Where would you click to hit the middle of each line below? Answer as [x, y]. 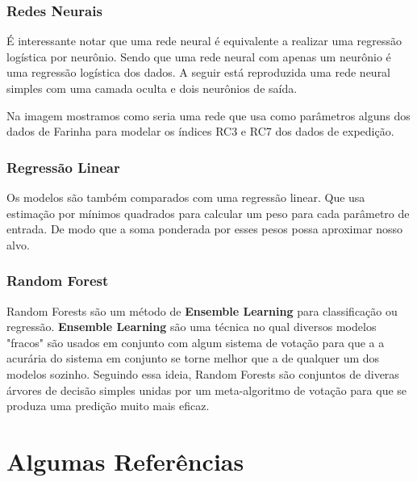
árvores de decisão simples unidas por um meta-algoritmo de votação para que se [207, 390]
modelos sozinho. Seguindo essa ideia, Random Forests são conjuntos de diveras [203, 373]
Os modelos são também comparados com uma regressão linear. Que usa [186, 197]
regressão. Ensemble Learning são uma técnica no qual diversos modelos [192, 327]
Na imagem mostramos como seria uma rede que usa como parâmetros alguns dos [208, 115]
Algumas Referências [125, 461]
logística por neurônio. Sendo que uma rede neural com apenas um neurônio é [199, 56]
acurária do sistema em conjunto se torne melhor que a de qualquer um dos [193, 358]
